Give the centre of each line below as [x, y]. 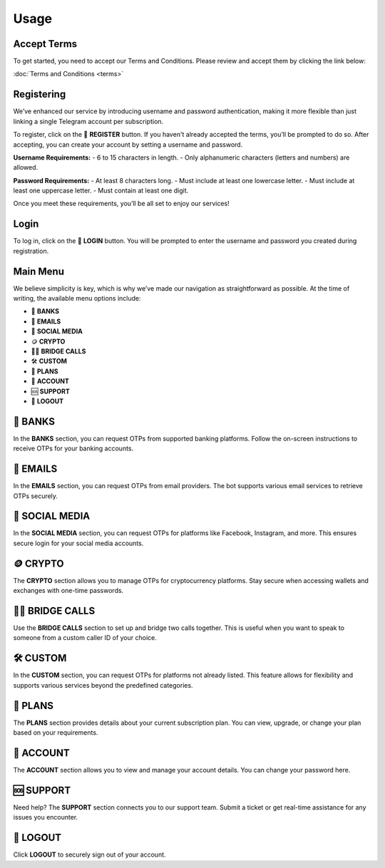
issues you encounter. [46, 817]
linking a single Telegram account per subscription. [88, 121]
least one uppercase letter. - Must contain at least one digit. [101, 191]
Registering [40, 94]
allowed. [26, 167]
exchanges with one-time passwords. [68, 591]
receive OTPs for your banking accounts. [73, 448]
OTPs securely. [36, 496]
